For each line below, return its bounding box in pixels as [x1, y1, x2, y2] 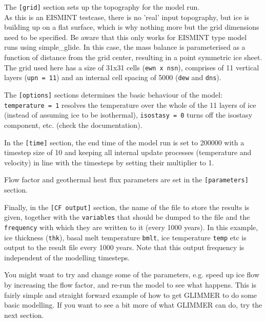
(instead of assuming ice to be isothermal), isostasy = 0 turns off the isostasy [4, 109, 253, 120]
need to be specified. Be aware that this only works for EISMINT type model [4, 31, 247, 42]
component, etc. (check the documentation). [4, 119, 142, 130]
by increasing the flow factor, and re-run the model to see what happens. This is [4, 279, 257, 290]
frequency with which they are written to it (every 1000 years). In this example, [4, 221, 258, 232]
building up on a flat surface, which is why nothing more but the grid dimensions [4, 22, 259, 32]
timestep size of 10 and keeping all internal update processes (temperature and [4, 147, 252, 158]
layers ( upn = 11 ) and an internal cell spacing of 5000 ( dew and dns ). [4, 72, 221, 83]
